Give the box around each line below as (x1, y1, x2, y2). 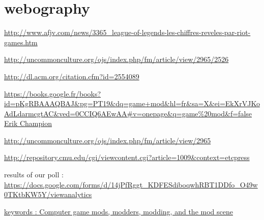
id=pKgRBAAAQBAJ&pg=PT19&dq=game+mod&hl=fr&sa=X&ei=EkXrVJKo (4, 98, 260, 109)
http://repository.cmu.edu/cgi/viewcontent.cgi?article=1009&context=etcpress (4, 152, 250, 163)
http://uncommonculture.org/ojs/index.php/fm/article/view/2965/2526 (4, 54, 229, 65)
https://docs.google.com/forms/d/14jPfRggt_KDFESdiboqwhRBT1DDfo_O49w (4, 179, 258, 190)
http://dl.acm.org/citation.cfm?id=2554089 (4, 71, 139, 81)
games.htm (4, 37, 38, 47)
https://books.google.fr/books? (4, 88, 101, 99)
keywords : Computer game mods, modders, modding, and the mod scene (4, 206, 233, 216)
